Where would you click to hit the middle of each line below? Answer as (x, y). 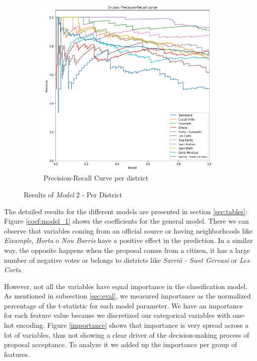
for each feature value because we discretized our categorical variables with (117, 315)
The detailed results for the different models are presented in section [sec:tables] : (126, 211)
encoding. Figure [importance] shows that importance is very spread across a (132, 325)
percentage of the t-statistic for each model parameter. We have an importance (124, 305)
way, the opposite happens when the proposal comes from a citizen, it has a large (127, 250)
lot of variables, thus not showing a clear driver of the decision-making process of (127, 334)
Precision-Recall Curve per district (96, 178)
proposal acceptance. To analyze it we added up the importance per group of (121, 344)
